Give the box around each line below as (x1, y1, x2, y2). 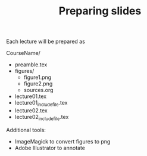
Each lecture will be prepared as (6, 38, 85, 45)
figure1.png (23, 74, 52, 81)
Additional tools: (6, 126, 46, 133)
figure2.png (23, 80, 53, 87)
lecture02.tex (14, 106, 48, 114)
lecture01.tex (14, 93, 46, 100)
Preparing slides (58, 4, 142, 18)
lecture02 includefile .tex (14, 113, 69, 122)
